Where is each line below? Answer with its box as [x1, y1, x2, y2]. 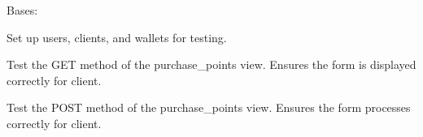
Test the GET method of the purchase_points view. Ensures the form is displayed [7, 56, 416, 73]
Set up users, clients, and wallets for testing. [7, 28, 227, 45]
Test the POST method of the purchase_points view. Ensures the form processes [7, 99, 411, 116]
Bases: [7, 2, 38, 18]
